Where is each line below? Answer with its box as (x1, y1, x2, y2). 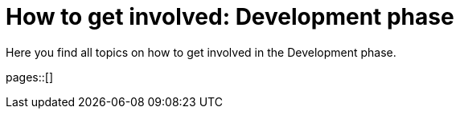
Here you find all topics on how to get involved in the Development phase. (6, 45, 396, 59)
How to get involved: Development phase (6, 3, 454, 30)
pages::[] (6, 69, 53, 84)
